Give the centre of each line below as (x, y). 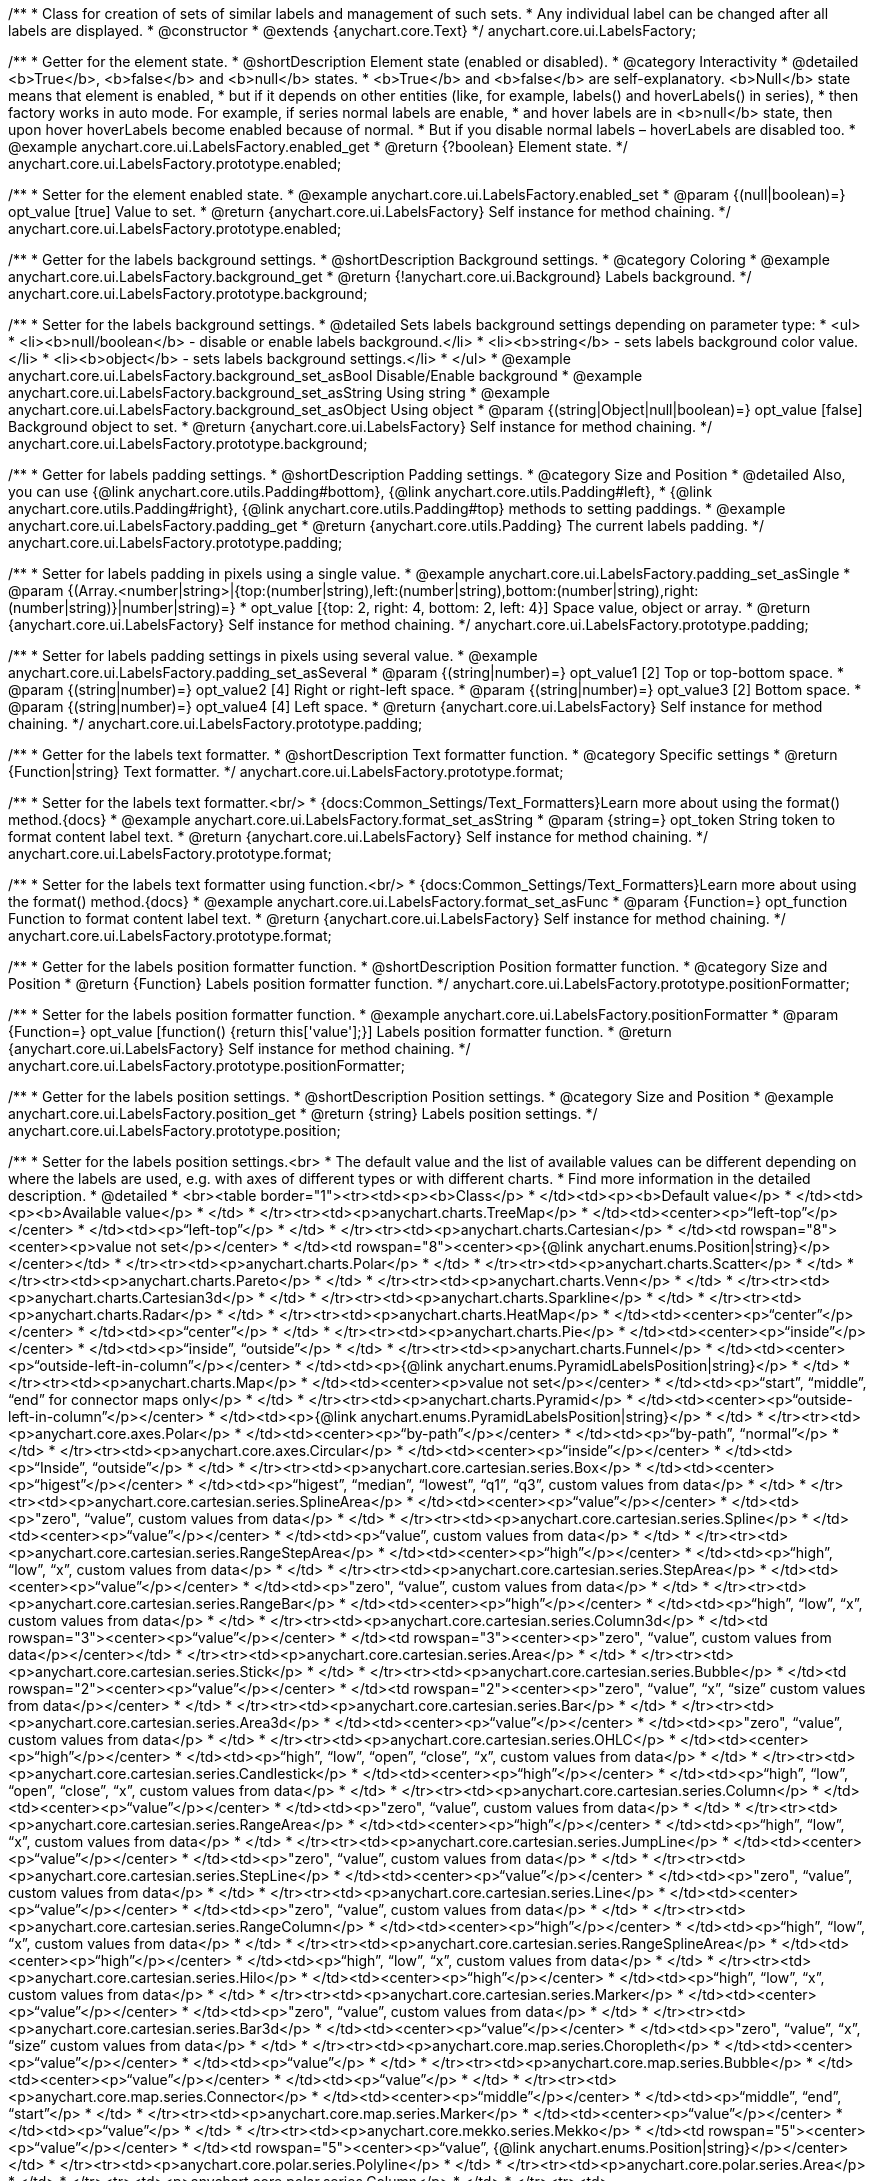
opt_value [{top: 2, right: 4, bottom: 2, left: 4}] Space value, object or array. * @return (530, 607)
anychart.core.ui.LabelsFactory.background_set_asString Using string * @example (279, 392)
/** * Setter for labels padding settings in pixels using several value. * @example (273, 655)
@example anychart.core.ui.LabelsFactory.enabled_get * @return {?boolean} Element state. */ (318, 146)
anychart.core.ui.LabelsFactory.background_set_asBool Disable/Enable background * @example (325, 375)
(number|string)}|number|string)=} (122, 607)
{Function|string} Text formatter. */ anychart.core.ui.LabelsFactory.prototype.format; (286, 771)
